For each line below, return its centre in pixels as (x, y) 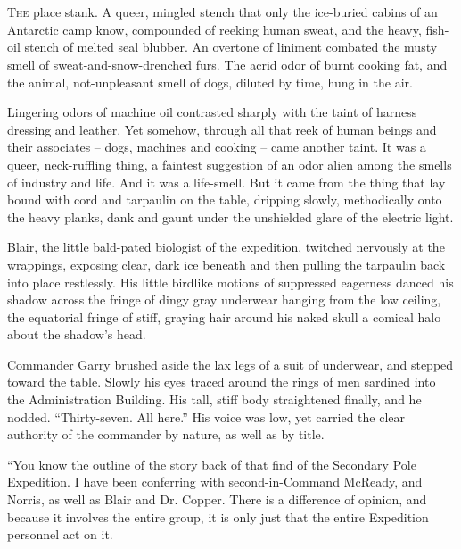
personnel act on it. (60, 534)
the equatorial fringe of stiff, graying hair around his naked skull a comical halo (224, 316)
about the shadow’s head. (77, 334)
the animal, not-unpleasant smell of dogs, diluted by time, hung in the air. (210, 82)
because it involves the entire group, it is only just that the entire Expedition (218, 516)
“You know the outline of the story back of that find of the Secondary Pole (212, 464)
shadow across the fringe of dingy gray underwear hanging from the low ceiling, (224, 299)
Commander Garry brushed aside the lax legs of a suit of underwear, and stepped (230, 364)
